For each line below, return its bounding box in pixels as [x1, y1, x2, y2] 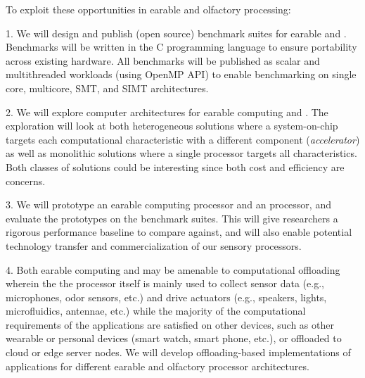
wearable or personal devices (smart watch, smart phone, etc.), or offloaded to [6, 331, 342, 346]
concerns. [6, 173, 46, 188]
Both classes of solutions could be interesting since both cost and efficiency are [6, 159, 345, 174]
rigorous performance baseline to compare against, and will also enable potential [6, 225, 352, 239]
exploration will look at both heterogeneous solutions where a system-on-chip [6, 118, 338, 133]
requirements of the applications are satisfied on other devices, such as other [6, 317, 334, 332]
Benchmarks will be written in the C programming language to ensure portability [6, 39, 357, 54]
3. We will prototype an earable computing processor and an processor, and [6, 197, 331, 212]
